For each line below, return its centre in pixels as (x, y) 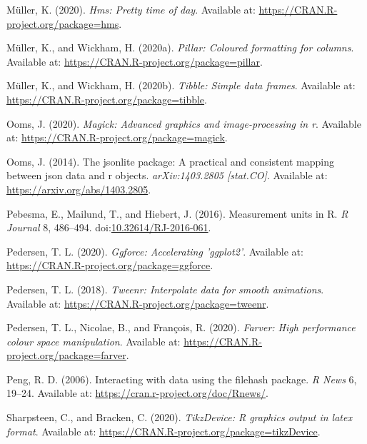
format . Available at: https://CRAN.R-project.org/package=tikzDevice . (164, 431)
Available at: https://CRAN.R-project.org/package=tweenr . (138, 303)
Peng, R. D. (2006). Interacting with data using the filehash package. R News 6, (182, 379)
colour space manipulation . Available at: (94, 341)
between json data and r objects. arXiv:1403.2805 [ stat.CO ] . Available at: (167, 175)
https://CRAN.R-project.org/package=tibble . (107, 99)
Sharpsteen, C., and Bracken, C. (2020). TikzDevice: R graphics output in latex (179, 417)
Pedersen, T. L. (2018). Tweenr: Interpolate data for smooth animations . (165, 289)
